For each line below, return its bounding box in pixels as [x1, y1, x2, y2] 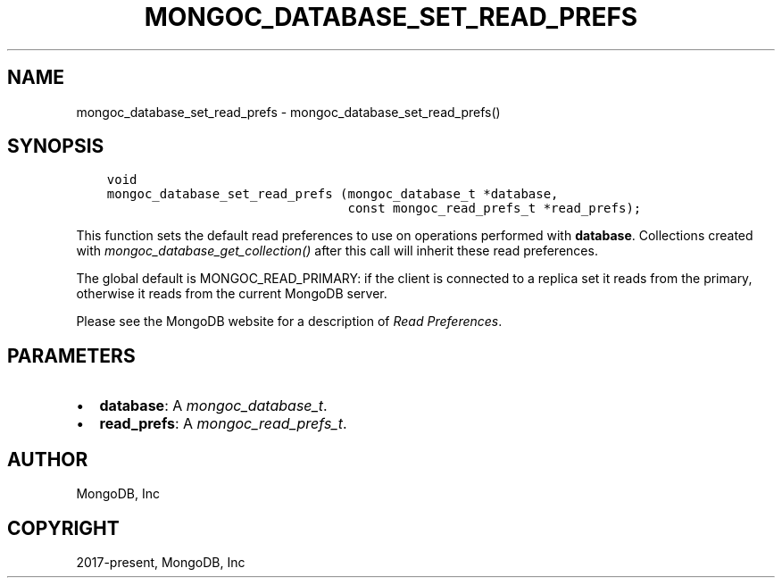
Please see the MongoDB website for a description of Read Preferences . [76, 313, 503, 330]
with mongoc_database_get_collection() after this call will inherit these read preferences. [76, 243, 598, 259]
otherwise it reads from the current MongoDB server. [76, 286, 387, 302]
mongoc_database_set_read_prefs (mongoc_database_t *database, [106, 187, 559, 202]
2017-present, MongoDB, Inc [76, 554, 245, 570]
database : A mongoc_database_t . [99, 397, 328, 415]
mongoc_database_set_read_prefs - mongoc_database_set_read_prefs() [76, 104, 501, 120]
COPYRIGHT [7, 516, 120, 539]
